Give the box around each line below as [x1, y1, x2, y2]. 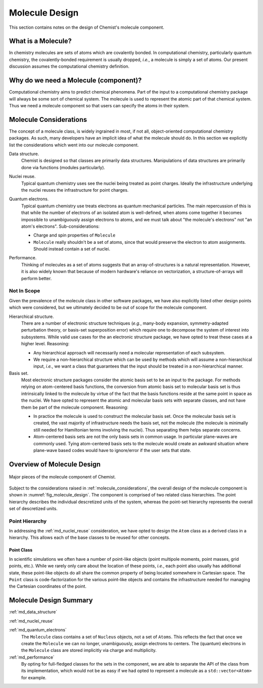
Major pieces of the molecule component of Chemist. [9, 474, 116, 480]
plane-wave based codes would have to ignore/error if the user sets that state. [33, 447, 191, 453]
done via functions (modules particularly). [21, 164, 106, 170]
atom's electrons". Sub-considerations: [21, 223, 100, 229]
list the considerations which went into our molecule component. [9, 142, 139, 148]
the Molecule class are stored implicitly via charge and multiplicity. [21, 648, 157, 653]
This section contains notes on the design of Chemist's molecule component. [9, 24, 165, 30]
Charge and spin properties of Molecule [33, 232, 115, 238]
